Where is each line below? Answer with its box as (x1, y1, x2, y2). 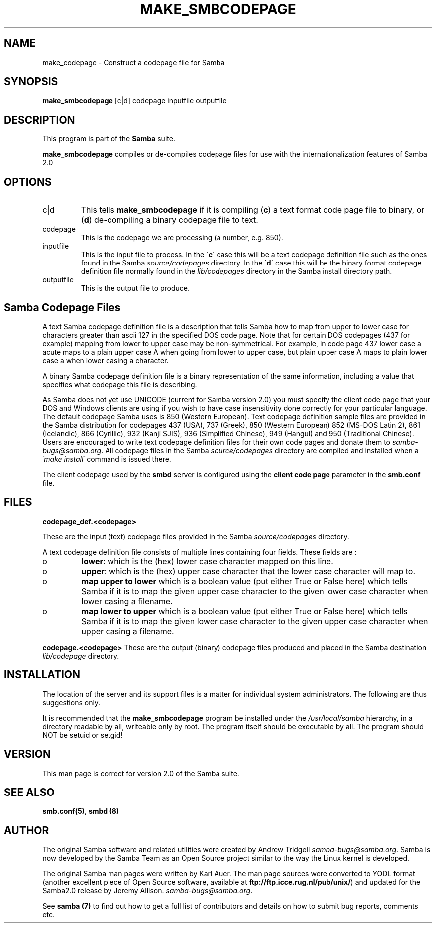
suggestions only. (42, 698, 101, 707)
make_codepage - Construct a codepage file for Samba (42, 58, 225, 67)
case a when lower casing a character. (42, 356, 169, 365)
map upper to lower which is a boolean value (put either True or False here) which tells (81, 576, 408, 586)
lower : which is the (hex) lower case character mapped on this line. (81, 556, 333, 566)
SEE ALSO (4, 786, 55, 798)
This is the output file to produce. (81, 284, 190, 293)
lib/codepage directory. (42, 651, 119, 660)
